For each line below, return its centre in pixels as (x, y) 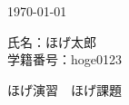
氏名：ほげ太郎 (52, 41)
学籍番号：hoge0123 (64, 59)
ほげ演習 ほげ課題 (64, 89)
